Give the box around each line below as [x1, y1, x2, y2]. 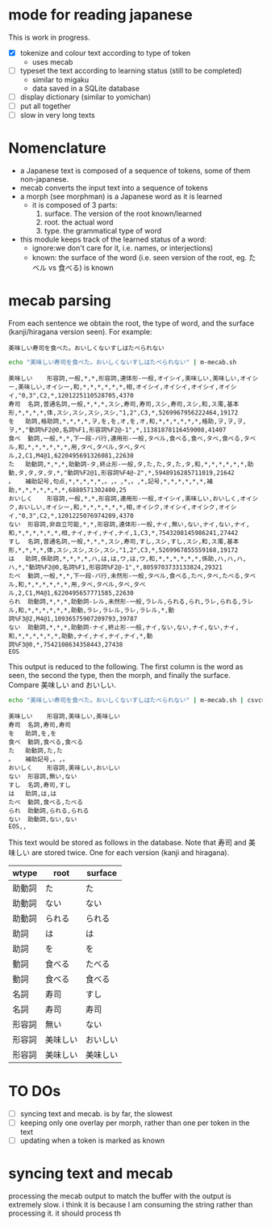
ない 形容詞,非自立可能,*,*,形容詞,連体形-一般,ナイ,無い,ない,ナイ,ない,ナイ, [8, 520, 250, 529]
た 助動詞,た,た [8, 746, 63, 755]
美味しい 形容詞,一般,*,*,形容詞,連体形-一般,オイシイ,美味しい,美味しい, [8, 374, 240, 382]
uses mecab [31, 57, 73, 66]
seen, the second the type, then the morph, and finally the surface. [8, 671, 231, 680]
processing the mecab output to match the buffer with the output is [8, 1190, 231, 1201]
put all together [19, 101, 71, 111]
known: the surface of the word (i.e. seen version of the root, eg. [31, 253, 248, 263]
